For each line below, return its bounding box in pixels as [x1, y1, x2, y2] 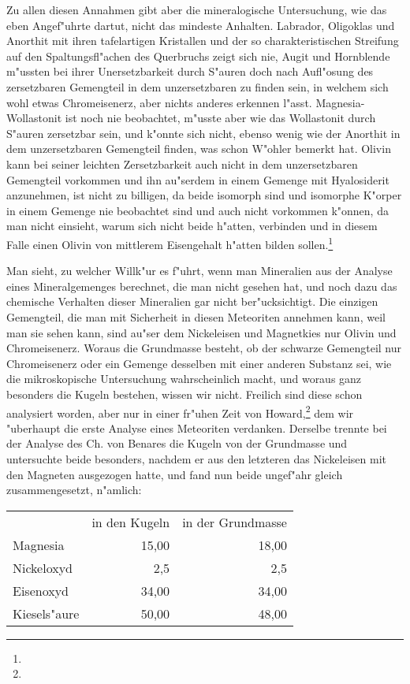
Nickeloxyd [13, 558, 73, 577]
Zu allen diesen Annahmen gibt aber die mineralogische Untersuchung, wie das [6, 2, 387, 17]
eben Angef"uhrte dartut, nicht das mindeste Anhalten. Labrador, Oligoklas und [6, 17, 395, 33]
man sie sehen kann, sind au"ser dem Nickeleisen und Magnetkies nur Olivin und [6, 324, 397, 340]
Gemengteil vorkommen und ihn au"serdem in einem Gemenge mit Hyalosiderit [6, 171, 389, 188]
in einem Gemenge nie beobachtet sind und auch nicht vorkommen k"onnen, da [6, 202, 389, 218]
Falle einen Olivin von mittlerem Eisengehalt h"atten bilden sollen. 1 [6, 233, 334, 252]
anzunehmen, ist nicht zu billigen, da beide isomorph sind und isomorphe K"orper [6, 187, 402, 203]
